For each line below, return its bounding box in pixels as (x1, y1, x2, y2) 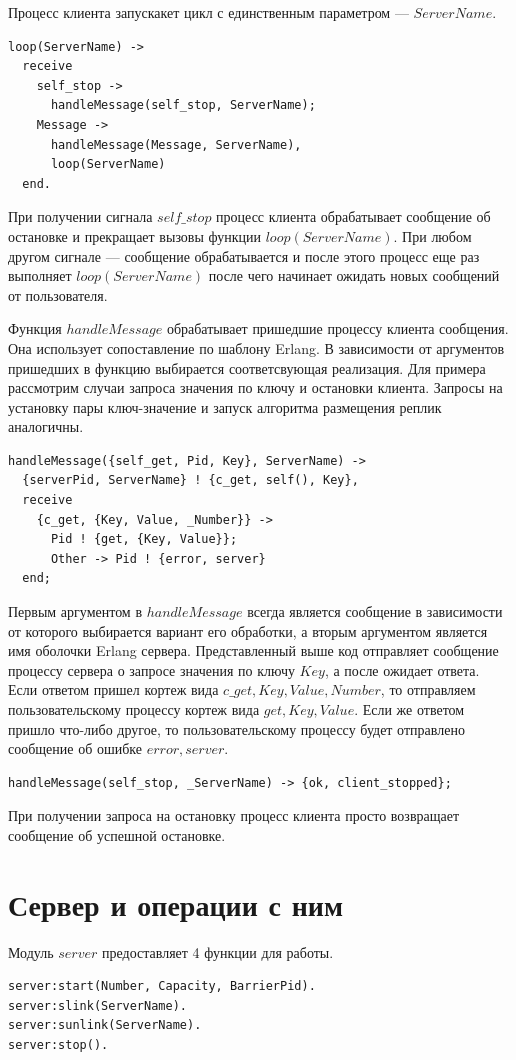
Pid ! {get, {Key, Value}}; (50, 532, 238, 547)
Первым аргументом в (8, 601, 142, 622)
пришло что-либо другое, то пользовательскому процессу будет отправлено (8, 718, 465, 739)
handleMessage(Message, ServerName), (50, 137, 302, 152)
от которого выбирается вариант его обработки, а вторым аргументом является (8, 620, 488, 641)
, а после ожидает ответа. (324, 659, 480, 680)
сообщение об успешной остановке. (8, 824, 226, 845)
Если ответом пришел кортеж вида (8, 679, 219, 700)
